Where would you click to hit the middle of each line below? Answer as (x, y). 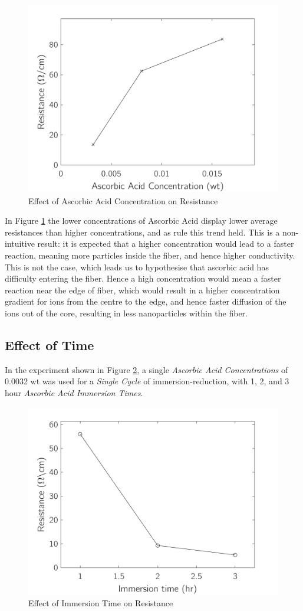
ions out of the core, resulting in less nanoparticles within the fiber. (126, 313)
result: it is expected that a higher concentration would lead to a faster (166, 244)
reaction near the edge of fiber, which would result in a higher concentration (142, 290)
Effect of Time (50, 344)
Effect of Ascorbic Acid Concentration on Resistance (123, 200)
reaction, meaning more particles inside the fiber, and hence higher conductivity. (150, 255)
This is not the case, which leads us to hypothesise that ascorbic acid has (137, 267)
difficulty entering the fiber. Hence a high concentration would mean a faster (143, 278)
